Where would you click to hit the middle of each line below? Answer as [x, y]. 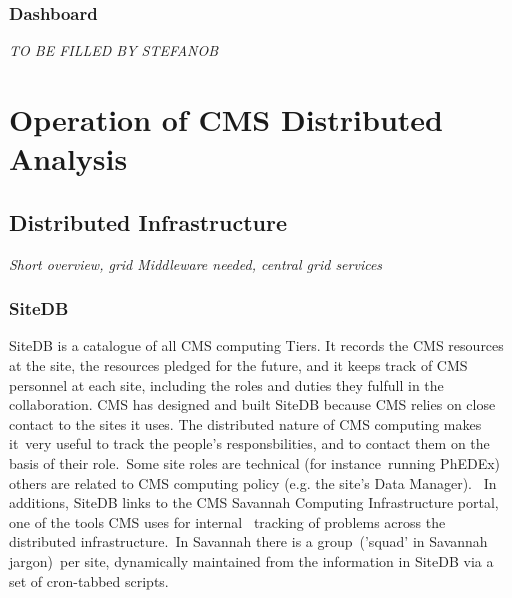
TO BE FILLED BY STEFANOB [114, 50]
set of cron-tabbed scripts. [89, 580]
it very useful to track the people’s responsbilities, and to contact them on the [249, 443]
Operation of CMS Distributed [226, 119]
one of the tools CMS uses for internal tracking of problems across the [227, 521]
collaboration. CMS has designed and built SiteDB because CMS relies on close [252, 404]
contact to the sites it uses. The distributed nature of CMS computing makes [245, 423]
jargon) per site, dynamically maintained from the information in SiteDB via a [251, 560]
